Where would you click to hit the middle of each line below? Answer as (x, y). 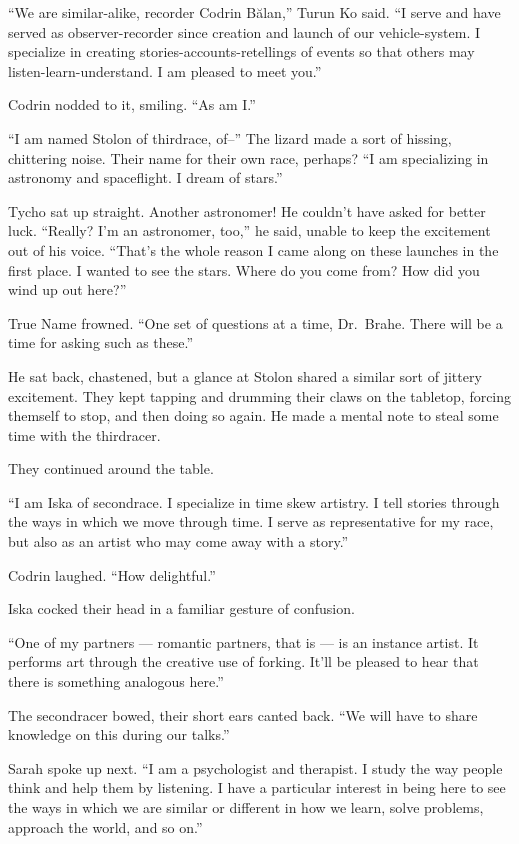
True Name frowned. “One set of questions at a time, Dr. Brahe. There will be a (255, 322)
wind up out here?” (67, 289)
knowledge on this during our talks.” (119, 734)
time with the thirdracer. (84, 434)
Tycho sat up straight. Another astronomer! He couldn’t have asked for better (247, 210)
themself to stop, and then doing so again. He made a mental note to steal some (253, 415)
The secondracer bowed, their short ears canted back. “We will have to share (243, 714)
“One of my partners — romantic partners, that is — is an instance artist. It (243, 641)
